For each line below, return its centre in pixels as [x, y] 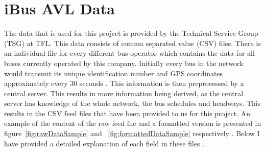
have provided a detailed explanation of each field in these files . [104, 143]
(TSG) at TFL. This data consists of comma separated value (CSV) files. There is [132, 43]
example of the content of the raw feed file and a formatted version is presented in [133, 123]
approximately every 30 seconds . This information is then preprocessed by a [124, 83]
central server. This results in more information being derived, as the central [124, 93]
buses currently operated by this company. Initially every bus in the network [124, 63]
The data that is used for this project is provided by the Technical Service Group [131, 33]
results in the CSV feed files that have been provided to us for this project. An [127, 113]
